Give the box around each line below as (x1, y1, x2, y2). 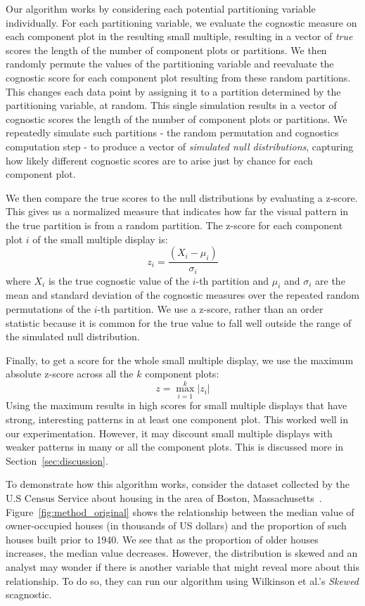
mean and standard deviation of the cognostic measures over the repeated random (6, 288, 359, 302)
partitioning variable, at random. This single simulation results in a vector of (6, 98, 337, 112)
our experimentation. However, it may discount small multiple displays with (6, 425, 333, 440)
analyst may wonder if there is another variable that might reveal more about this (6, 559, 359, 574)
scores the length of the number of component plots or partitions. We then (6, 42, 327, 57)
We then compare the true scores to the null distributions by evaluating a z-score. (6, 190, 358, 205)
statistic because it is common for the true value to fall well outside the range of (6, 315, 352, 330)
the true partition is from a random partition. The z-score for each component (6, 217, 343, 232)
